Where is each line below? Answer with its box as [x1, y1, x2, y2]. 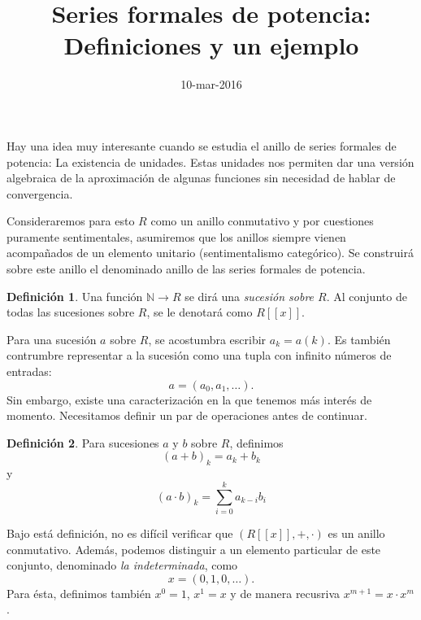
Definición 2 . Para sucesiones [7, 434, 159, 451]
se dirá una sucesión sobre [184, 287, 315, 304]
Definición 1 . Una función [7, 287, 143, 304]
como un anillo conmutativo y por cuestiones [150, 212, 374, 229]
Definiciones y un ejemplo [63, 28, 359, 62]
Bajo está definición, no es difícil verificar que [7, 524, 233, 541]
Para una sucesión [7, 330, 97, 347]
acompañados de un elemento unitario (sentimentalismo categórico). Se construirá [7, 244, 414, 261]
